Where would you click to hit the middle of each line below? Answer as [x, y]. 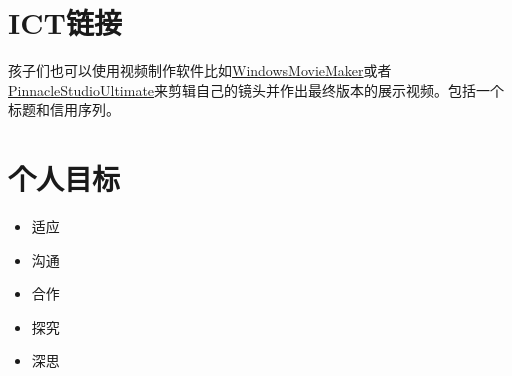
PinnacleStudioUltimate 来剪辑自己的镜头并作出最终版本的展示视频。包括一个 [256, 89]
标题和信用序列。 [64, 109]
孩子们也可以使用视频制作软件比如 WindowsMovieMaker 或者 [200, 70]
